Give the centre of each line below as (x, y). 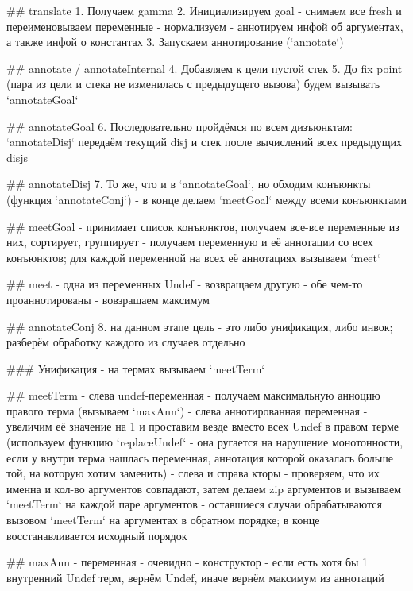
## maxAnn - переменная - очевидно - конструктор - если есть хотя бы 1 (187, 562)
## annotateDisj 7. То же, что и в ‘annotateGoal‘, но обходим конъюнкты (189, 184)
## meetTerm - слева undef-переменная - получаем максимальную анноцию (193, 395)
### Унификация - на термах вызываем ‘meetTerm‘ (136, 368)
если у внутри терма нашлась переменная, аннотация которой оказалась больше (200, 457)
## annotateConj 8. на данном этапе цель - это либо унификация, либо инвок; (200, 326)
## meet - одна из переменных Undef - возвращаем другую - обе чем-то (185, 284)
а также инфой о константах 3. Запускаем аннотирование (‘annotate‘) (175, 42)
